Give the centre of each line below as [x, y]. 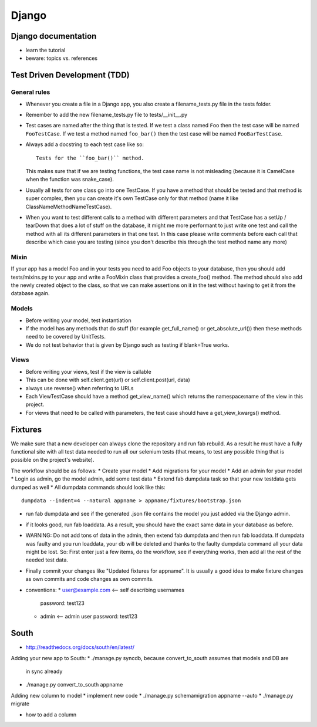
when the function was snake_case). [70, 180]
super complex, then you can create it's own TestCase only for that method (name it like [132, 198]
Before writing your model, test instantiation [78, 320]
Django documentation [54, 36]
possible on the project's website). [53, 460]
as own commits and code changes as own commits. [90, 579]
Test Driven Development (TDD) [70, 75]
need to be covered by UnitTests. [65, 337]
